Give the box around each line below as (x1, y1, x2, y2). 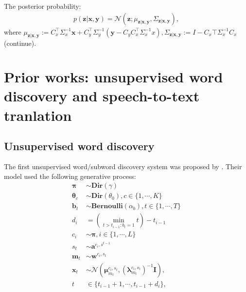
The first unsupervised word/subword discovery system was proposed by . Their (4, 161, 242, 171)
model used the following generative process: (4, 171, 136, 181)
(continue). (4, 38, 36, 48)
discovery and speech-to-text (4, 86, 200, 106)
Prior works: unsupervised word (4, 67, 223, 87)
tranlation (4, 105, 72, 125)
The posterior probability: (4, 1, 81, 11)
